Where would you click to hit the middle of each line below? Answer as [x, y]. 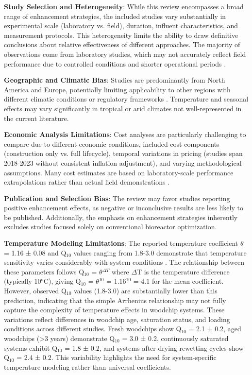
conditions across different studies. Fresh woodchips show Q [93, 329]
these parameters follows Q [44, 271]
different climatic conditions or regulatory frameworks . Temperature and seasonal [126, 99]
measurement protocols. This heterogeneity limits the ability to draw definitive [121, 35]
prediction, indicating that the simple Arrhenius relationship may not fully [115, 300]
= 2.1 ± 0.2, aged [215, 329]
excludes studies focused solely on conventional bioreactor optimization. [110, 227]
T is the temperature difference [183, 271]
